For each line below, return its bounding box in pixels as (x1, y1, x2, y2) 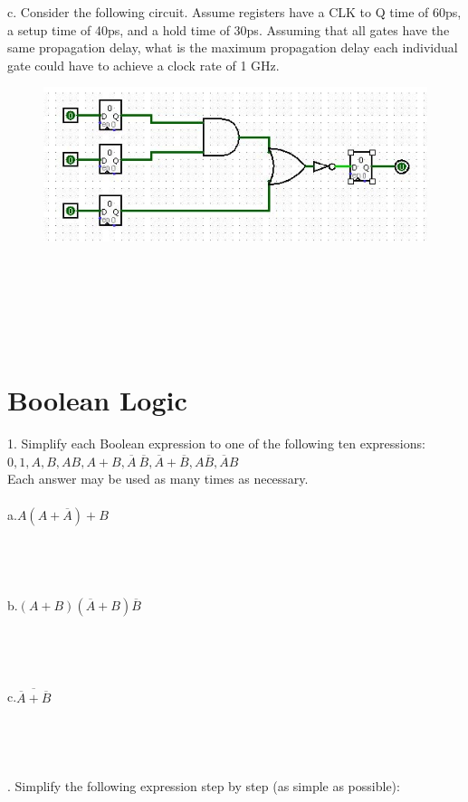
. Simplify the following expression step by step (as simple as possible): (7, 776, 400, 795)
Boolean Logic (7, 382, 187, 419)
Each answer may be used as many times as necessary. (7, 469, 309, 488)
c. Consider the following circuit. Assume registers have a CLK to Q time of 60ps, (7, 3, 462, 21)
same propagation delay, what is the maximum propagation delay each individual (7, 38, 458, 57)
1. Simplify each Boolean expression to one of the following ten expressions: (7, 434, 425, 453)
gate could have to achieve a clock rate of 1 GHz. (7, 55, 280, 74)
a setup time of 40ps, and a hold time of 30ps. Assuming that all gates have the (7, 20, 450, 39)
